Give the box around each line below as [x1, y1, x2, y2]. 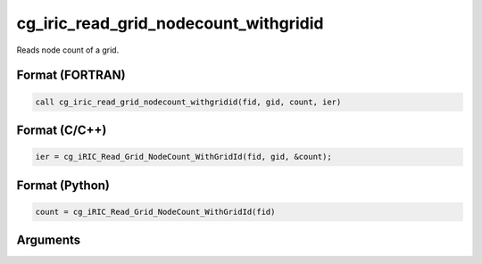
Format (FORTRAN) [16, 68, 126, 83]
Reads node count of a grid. [16, 45, 120, 55]
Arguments [16, 233, 81, 248]
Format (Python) [16, 177, 111, 193]
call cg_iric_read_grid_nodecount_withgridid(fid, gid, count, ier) [35, 96, 342, 107]
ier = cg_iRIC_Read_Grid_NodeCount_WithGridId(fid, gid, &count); [35, 152, 332, 162]
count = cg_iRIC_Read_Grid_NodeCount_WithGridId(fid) [35, 206, 276, 217]
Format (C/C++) [16, 122, 107, 137]
